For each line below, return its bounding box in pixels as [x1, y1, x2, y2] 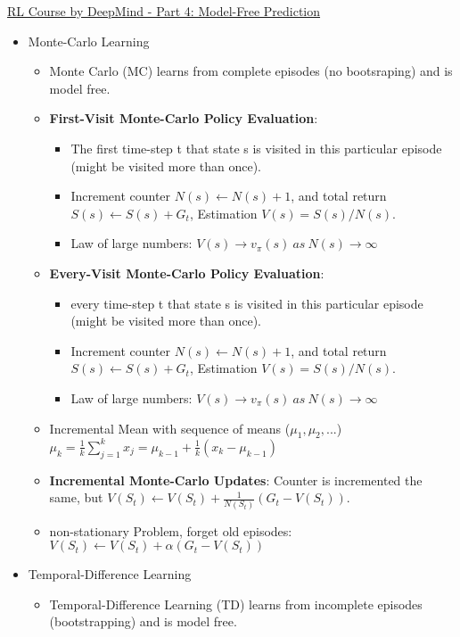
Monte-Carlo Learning [28, 31, 150, 50]
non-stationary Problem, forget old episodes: [49, 521, 292, 540]
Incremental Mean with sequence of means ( [49, 418, 291, 437]
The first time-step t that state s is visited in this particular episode [70, 138, 442, 157]
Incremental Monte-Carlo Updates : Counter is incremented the [49, 470, 423, 489]
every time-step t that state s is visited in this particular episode [70, 294, 423, 312]
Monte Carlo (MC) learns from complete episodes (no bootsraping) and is [49, 62, 453, 80]
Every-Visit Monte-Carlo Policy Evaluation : [49, 263, 324, 282]
